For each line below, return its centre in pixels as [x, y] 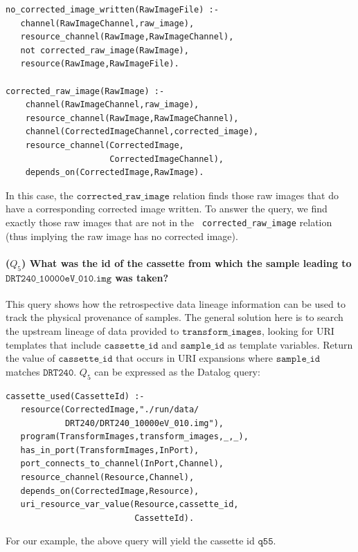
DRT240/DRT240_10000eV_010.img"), [144, 423]
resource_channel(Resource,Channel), [107, 478]
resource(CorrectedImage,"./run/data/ [110, 410]
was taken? [142, 277]
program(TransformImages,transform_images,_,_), [134, 437]
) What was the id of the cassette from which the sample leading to [187, 263]
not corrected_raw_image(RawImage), [105, 50]
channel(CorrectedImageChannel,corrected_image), [142, 132]
